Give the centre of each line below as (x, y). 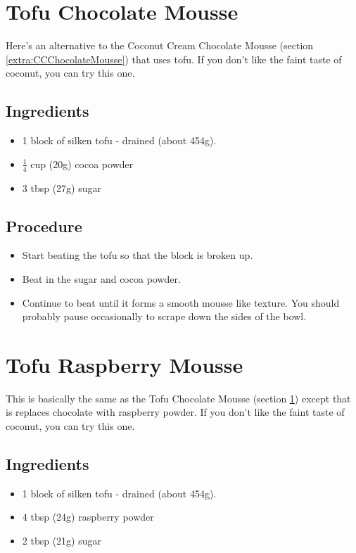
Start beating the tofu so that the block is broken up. (138, 255)
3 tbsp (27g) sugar (62, 187)
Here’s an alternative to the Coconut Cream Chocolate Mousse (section (160, 45)
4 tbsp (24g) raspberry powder (88, 517)
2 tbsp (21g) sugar (62, 540)
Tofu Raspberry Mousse (125, 364)
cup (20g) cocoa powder (82, 164)
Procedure (44, 225)
